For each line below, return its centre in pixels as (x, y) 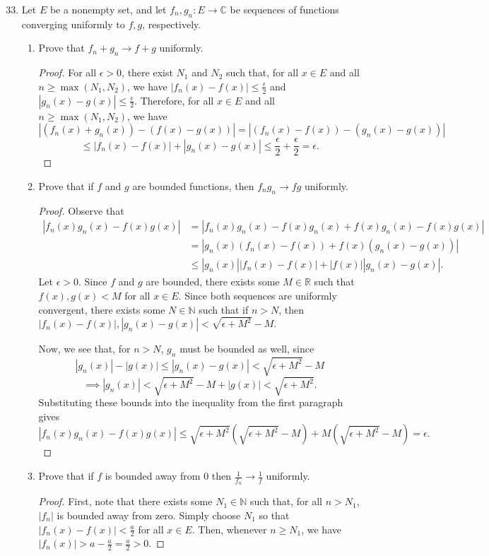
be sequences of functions (284, 9)
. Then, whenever (229, 529)
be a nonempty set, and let (108, 9)
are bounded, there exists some (213, 282)
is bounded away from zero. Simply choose (149, 515)
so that (274, 515)
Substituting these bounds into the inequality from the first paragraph (191, 402)
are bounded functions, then (193, 185)
